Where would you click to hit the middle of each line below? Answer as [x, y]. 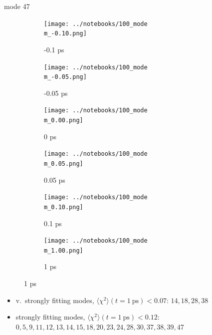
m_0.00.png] [64, 121]
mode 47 [17, 6]
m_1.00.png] [64, 250]
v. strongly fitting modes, [55, 300]
